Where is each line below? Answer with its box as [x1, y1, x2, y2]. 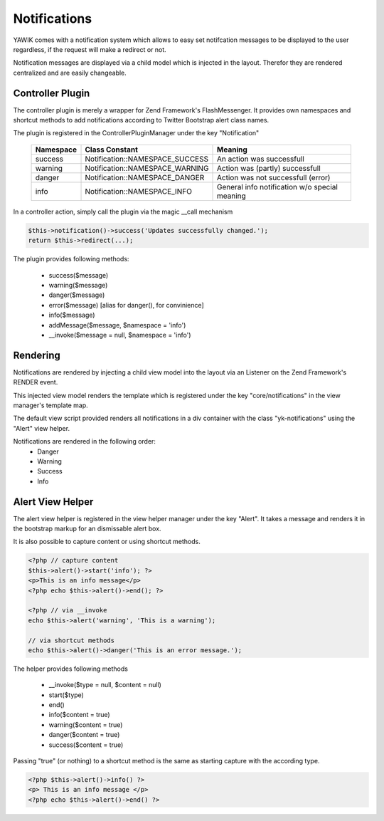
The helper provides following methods [13, 664, 128, 673]
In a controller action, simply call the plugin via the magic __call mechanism [13, 207, 233, 216]
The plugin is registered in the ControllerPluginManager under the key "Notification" [13, 129, 260, 137]
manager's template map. [13, 401, 88, 409]
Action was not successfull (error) [217, 172, 331, 182]
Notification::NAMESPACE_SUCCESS [85, 154, 209, 164]
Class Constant [85, 145, 139, 155]
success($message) [48, 271, 109, 279]
